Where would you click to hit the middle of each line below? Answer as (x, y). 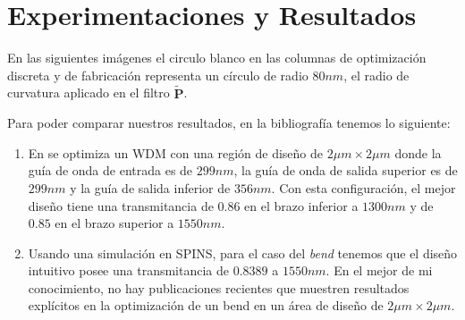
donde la (418, 152)
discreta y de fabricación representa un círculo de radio (158, 75)
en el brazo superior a (114, 223)
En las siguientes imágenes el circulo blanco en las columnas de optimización (217, 58)
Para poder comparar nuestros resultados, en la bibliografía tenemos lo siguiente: (229, 123)
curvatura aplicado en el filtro (89, 93)
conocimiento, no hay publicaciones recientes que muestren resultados (219, 287)
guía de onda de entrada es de (110, 170)
